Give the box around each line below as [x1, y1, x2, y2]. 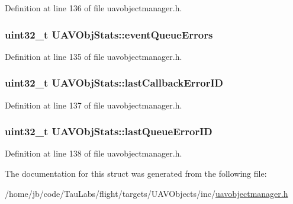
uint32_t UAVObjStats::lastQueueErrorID [5, 124, 212, 139]
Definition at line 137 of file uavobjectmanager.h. [5, 98, 182, 111]
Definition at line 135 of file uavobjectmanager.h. [5, 50, 182, 62]
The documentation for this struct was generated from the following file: [5, 167, 267, 180]
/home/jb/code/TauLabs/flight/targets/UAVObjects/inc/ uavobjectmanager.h [5, 187, 288, 199]
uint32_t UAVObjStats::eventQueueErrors [5, 27, 213, 42]
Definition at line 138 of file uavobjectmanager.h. [5, 147, 182, 160]
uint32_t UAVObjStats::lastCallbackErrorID [5, 75, 224, 90]
